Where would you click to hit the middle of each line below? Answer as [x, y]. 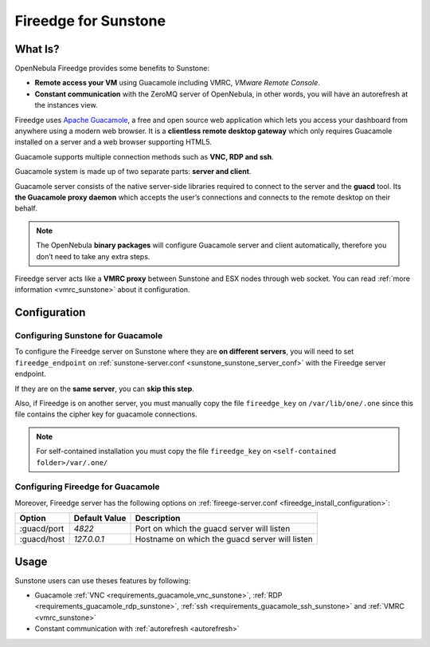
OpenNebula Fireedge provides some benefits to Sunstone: [112, 69]
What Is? [37, 49]
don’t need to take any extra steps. [93, 256]
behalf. [26, 208]
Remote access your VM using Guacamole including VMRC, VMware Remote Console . [177, 83]
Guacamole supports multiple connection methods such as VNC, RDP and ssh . [144, 156]
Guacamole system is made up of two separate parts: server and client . [133, 172]
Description [158, 519]
